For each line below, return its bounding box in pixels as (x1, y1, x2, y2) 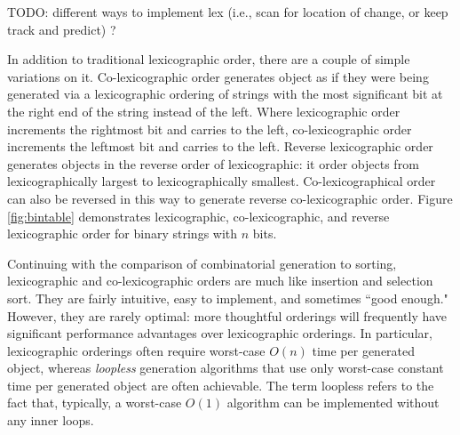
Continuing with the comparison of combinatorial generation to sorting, (7, 254, 397, 272)
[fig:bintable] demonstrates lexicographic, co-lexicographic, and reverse (7, 206, 390, 225)
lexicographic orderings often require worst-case (7, 341, 266, 359)
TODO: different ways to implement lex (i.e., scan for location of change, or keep (7, 3, 448, 20)
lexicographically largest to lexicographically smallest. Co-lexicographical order (7, 172, 436, 190)
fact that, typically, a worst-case (7, 393, 182, 412)
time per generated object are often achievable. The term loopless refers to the (7, 375, 434, 394)
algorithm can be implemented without (226, 393, 440, 412)
